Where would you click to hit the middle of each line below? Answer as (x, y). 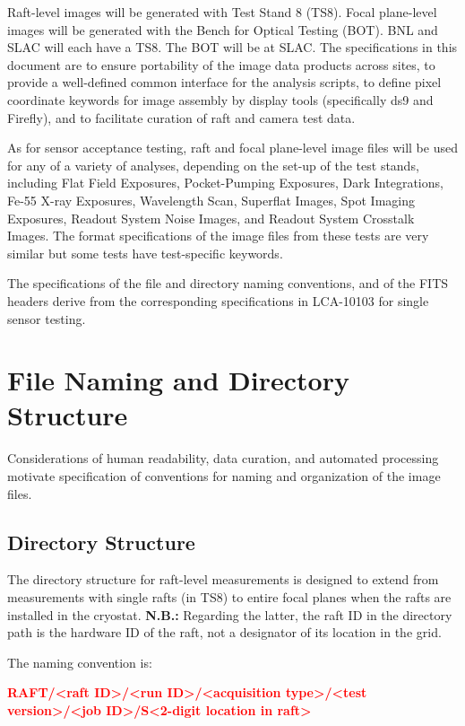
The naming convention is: (80, 662)
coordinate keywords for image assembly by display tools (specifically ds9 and (220, 99)
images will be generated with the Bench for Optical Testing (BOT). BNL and (223, 29)
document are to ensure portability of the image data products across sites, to (221, 64)
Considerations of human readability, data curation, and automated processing (223, 458)
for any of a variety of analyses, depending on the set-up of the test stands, (213, 165)
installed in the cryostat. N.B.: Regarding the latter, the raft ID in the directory (230, 614)
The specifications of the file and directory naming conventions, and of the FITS (228, 283)
